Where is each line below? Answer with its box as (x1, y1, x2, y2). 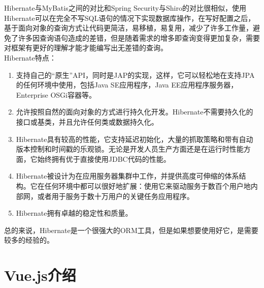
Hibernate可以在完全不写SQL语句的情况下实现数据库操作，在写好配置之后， (4, 12, 255, 23)
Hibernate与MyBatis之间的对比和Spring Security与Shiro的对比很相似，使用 (4, 3, 246, 13)
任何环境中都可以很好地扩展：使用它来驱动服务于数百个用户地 (44, 180, 251, 191)
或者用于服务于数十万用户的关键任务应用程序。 (37, 190, 194, 201)
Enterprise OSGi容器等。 (16, 89, 96, 100)
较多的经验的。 (4, 235, 54, 245)
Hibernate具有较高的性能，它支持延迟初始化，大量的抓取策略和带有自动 (16, 133, 253, 144)
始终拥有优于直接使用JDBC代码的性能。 (37, 153, 171, 164)
